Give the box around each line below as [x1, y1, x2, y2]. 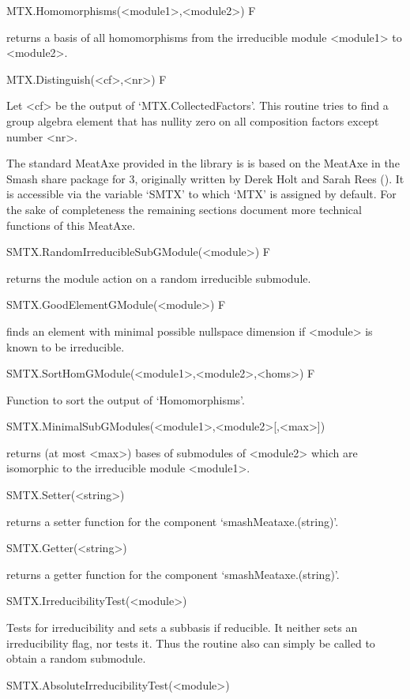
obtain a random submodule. [6, 650, 146, 667]
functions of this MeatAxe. [6, 216, 136, 233]
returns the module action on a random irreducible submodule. [6, 269, 311, 286]
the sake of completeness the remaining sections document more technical [6, 201, 362, 217]
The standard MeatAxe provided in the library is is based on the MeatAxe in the [6, 155, 400, 171]
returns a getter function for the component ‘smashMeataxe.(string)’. [6, 566, 340, 582]
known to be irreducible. [6, 338, 125, 355]
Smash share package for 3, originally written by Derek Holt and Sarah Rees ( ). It [6, 170, 404, 186]
